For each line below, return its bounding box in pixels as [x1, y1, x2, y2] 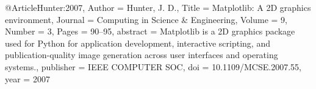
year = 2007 [5, 72, 50, 85]
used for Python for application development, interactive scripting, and [5, 36, 270, 49]
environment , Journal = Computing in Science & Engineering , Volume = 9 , [5, 13, 287, 25]
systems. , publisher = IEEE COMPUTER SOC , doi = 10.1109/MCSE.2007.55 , [5, 60, 301, 73]
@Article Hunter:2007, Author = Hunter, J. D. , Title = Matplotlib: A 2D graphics [5, 1, 311, 13]
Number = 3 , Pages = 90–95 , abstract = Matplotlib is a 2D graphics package [5, 25, 295, 38]
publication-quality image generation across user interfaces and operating [5, 48, 278, 61]
